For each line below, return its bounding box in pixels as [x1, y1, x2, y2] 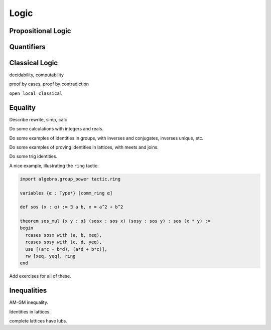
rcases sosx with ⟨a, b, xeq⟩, [25, 232, 102, 238]
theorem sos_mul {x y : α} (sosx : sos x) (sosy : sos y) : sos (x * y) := [20, 218, 211, 224]
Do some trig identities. [9, 153, 58, 159]
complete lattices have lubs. [9, 318, 67, 324]
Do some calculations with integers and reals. [9, 126, 104, 132]
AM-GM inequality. [9, 299, 49, 305]
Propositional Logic [9, 27, 71, 35]
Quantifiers [9, 43, 46, 51]
